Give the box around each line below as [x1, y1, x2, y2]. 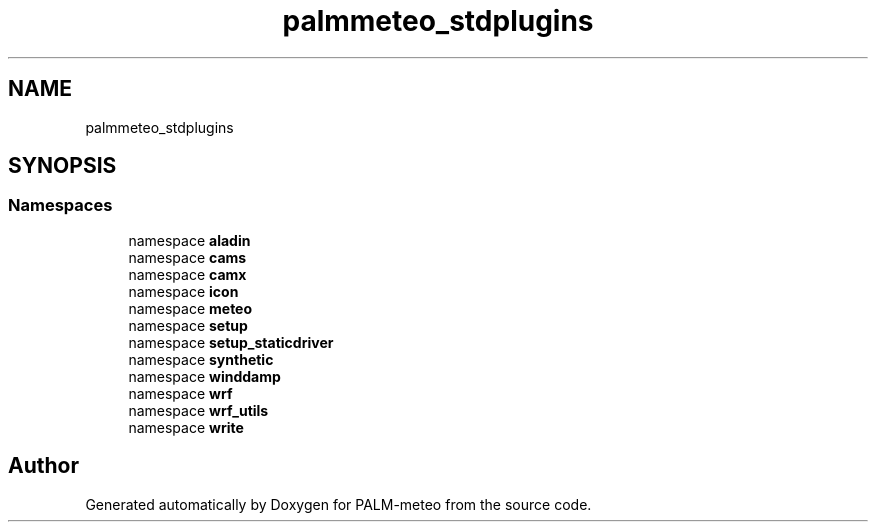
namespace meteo [128, 299, 253, 317]
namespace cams [128, 248, 247, 266]
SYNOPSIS [8, 153, 117, 179]
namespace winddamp [128, 367, 281, 385]
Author [8, 453, 79, 479]
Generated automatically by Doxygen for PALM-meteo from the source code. [85, 495, 592, 513]
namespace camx [128, 265, 247, 283]
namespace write [128, 418, 244, 436]
